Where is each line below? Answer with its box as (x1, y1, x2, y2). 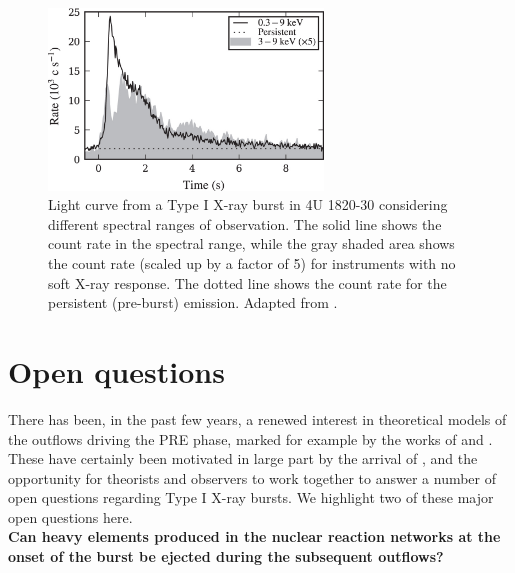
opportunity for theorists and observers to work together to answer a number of (8, 467, 497, 488)
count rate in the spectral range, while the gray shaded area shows (48, 233, 455, 254)
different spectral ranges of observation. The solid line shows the (48, 213, 442, 234)
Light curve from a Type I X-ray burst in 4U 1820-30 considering (48, 194, 448, 215)
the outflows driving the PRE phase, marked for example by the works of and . (8, 428, 493, 449)
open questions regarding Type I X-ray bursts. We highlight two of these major (8, 487, 494, 508)
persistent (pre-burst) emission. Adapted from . (48, 292, 338, 313)
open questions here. (8, 506, 133, 527)
